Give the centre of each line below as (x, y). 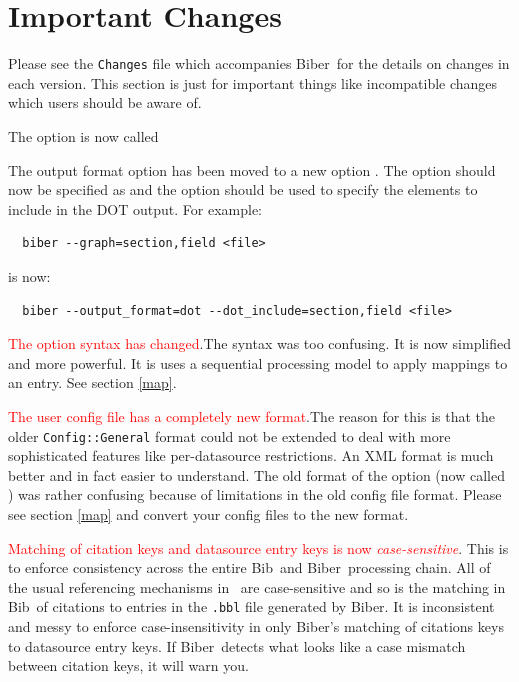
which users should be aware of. (105, 102)
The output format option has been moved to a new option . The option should (252, 169)
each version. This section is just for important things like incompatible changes (253, 82)
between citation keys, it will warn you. (128, 665)
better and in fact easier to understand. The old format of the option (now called (256, 474)
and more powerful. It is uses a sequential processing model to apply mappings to (258, 362)
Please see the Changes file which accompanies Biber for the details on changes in (259, 63)
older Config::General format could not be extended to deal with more (229, 435)
